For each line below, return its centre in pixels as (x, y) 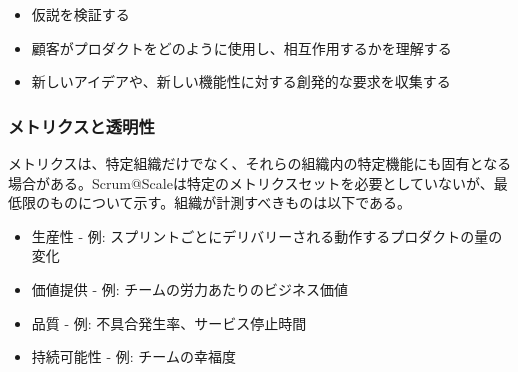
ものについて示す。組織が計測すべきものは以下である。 (230, 202)
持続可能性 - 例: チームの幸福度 (133, 356)
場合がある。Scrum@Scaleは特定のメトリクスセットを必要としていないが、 (251, 182)
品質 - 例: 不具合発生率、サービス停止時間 (169, 322)
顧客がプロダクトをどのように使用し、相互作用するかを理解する (241, 47)
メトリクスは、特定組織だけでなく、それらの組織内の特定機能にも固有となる (260, 163)
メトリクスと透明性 (81, 125)
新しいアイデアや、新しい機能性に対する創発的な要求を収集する (241, 81)
